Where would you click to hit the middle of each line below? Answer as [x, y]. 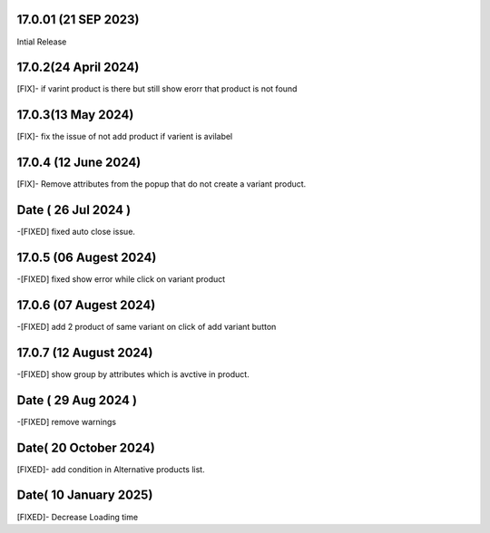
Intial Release [42, 42]
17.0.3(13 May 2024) [75, 115]
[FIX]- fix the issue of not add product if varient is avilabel [125, 137]
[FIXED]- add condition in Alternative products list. [111, 469]
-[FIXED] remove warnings [67, 422]
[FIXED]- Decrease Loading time [78, 517]
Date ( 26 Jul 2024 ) [74, 210]
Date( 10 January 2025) [85, 495]
